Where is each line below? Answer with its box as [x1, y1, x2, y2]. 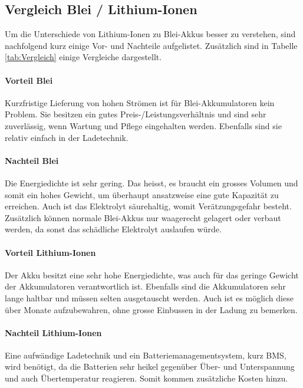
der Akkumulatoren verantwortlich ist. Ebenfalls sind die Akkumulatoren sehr [5, 280, 286, 292]
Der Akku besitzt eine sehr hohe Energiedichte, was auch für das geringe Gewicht [5, 268, 299, 281]
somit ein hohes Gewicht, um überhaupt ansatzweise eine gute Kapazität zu [5, 188, 279, 200]
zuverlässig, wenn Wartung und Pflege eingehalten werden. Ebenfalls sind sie [5, 119, 282, 131]
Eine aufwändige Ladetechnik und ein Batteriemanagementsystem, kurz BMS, [5, 348, 286, 361]
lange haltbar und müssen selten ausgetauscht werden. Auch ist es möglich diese [5, 291, 294, 304]
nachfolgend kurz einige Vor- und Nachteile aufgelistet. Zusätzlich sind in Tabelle [5, 39, 298, 51]
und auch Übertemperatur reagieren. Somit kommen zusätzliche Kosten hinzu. [5, 372, 288, 384]
